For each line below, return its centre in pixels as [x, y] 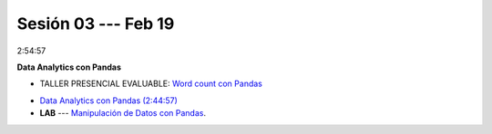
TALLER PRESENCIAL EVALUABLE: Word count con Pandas [151, 84]
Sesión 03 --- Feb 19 [96, 24]
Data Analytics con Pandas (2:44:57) [108, 100]
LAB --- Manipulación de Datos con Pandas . [123, 113]
